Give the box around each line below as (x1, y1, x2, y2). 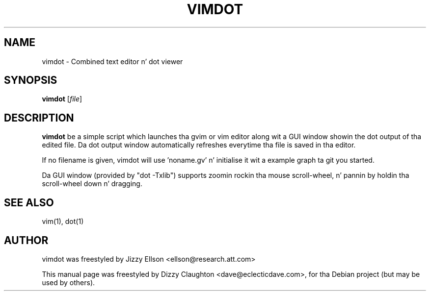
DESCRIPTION (4, 111, 74, 124)
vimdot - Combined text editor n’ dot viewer (42, 57, 183, 66)
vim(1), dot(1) (42, 217, 84, 226)
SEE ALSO (4, 196, 54, 209)
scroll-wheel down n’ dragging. (42, 179, 142, 188)
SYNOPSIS (4, 74, 57, 87)
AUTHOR (4, 234, 49, 246)
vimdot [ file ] (42, 95, 82, 103)
